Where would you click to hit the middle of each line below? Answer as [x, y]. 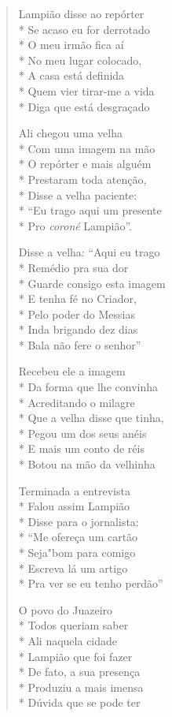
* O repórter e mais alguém [85, 164]
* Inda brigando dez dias [78, 329]
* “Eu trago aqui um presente [90, 210]
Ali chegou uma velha [71, 133]
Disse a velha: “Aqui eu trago [89, 252]
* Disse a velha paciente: [78, 194]
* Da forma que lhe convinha [88, 387]
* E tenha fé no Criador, [77, 299]
